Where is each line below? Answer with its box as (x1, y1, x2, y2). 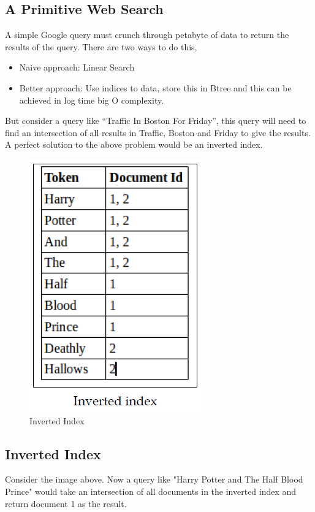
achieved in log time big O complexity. (19, 93, 164, 106)
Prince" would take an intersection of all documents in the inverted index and (5, 484, 297, 497)
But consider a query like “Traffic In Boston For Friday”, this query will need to (5, 114, 306, 127)
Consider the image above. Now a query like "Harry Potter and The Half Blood (5, 473, 303, 486)
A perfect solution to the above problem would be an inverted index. (5, 138, 263, 151)
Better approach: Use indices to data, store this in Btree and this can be (19, 81, 292, 94)
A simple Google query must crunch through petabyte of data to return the (5, 28, 289, 41)
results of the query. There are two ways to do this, (5, 40, 197, 53)
